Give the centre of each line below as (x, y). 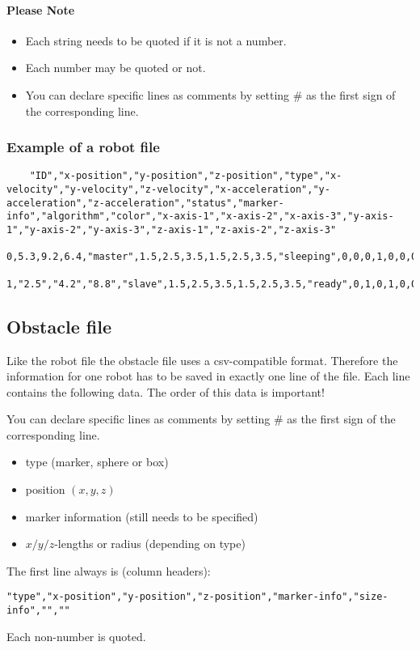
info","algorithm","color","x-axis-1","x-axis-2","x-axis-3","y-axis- (200, 217)
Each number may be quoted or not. (115, 68)
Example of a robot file (83, 147)
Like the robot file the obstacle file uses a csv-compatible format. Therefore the (202, 360)
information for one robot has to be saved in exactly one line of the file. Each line (208, 376)
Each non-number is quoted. (76, 636)
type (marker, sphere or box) (97, 462)
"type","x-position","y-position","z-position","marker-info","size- (197, 597)
